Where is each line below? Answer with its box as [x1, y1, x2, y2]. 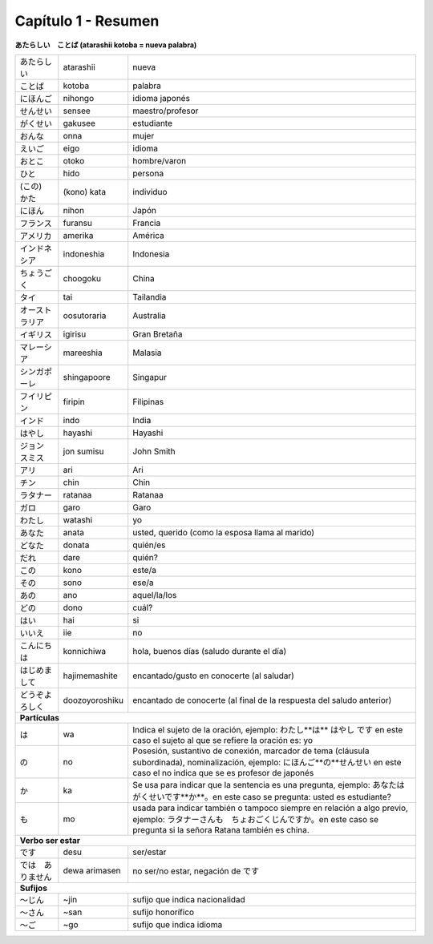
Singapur [132, 371, 168, 382]
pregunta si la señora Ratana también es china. [132, 824, 310, 835]
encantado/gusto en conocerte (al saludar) [132, 670, 294, 681]
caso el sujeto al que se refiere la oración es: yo [132, 734, 313, 745]
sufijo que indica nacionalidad [132, 894, 246, 905]
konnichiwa [63, 645, 107, 656]
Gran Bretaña [132, 329, 183, 340]
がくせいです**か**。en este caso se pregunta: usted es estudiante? [132, 791, 392, 802]
